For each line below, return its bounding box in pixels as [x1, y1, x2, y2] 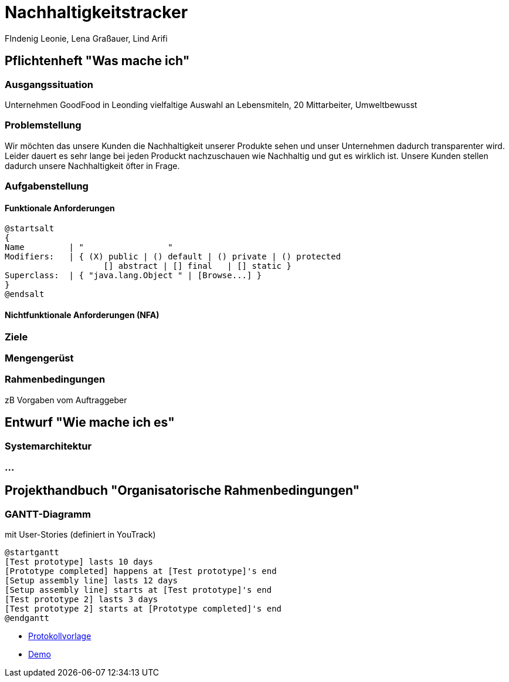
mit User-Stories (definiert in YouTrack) [5, 529, 156, 540]
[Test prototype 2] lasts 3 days [5, 595, 158, 605]
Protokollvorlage [28, 631, 91, 642]
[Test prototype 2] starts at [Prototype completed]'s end [5, 604, 282, 614]
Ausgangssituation [5, 78, 93, 90]
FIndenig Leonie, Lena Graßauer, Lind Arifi [5, 33, 168, 43]
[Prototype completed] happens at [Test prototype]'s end [5, 566, 277, 576]
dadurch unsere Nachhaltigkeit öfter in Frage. [5, 160, 180, 171]
